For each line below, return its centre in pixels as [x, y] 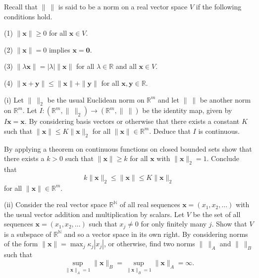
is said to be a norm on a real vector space [123, 6]
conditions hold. [28, 16]
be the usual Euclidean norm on [96, 99]
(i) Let [14, 99]
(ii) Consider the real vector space [55, 204]
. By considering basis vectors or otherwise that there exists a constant [132, 121]
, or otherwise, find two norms [149, 244]
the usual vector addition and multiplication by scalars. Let [94, 214]
